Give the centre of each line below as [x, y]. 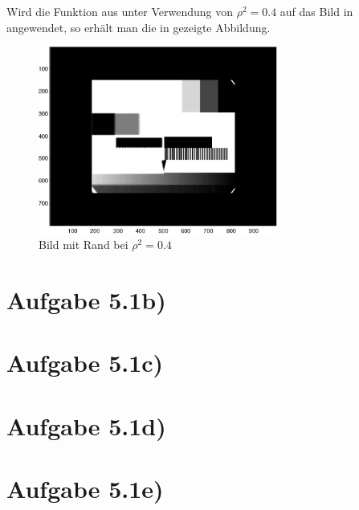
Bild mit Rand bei [84, 245]
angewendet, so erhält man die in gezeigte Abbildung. [139, 27]
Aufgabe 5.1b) [86, 299]
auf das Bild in [316, 11]
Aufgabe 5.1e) [85, 489]
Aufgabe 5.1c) [85, 363]
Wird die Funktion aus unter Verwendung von [120, 11]
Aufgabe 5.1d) [86, 425]
